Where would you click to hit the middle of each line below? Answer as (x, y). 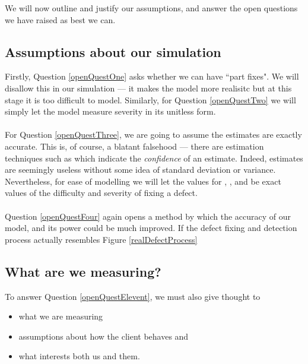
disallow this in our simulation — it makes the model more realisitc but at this (148, 88)
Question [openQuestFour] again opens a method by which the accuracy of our (148, 216)
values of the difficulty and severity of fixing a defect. (101, 193)
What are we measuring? (83, 271)
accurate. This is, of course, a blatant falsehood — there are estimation (134, 146)
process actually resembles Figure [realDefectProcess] (101, 239)
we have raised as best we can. (60, 19)
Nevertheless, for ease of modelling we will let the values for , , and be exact (143, 181)
